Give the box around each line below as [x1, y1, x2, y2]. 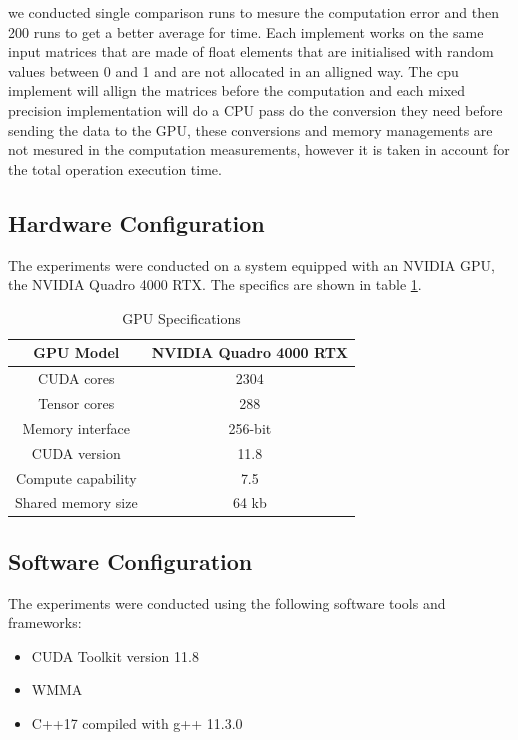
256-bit [228, 417, 272, 438]
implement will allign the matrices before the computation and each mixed [8, 80, 466, 101]
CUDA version [31, 442, 121, 463]
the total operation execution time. [8, 158, 222, 179]
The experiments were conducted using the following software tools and [8, 592, 446, 613]
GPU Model [33, 342, 120, 363]
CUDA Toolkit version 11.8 [31, 645, 199, 666]
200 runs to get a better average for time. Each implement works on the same [8, 21, 484, 42]
